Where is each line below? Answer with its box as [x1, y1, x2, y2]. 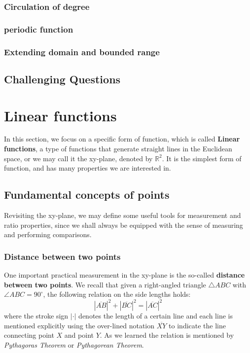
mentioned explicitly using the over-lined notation [4, 320, 155, 330]
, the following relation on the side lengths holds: [43, 289, 191, 299]
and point [64, 330, 94, 340]
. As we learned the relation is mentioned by [100, 330, 234, 340]
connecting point [4, 330, 54, 340]
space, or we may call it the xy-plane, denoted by [4, 153, 153, 163]
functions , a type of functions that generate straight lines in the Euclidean [4, 143, 232, 154]
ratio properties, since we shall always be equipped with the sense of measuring [4, 219, 243, 230]
